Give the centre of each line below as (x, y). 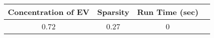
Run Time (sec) (168, 12)
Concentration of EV (49, 12)
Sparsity (113, 12)
